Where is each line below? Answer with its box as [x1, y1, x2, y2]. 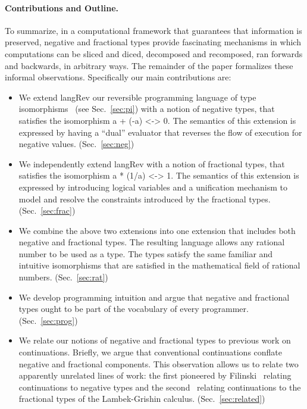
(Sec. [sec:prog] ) [18, 314, 78, 326]
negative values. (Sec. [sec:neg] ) [18, 138, 134, 150]
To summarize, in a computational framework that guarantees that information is [5, 24, 302, 36]
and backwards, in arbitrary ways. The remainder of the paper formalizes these [5, 59, 293, 71]
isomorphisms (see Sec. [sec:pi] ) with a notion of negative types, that [18, 102, 275, 115]
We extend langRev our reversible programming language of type [18, 90, 256, 103]
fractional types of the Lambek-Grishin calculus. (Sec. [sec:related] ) [18, 392, 265, 405]
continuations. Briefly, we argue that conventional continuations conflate [18, 346, 283, 358]
